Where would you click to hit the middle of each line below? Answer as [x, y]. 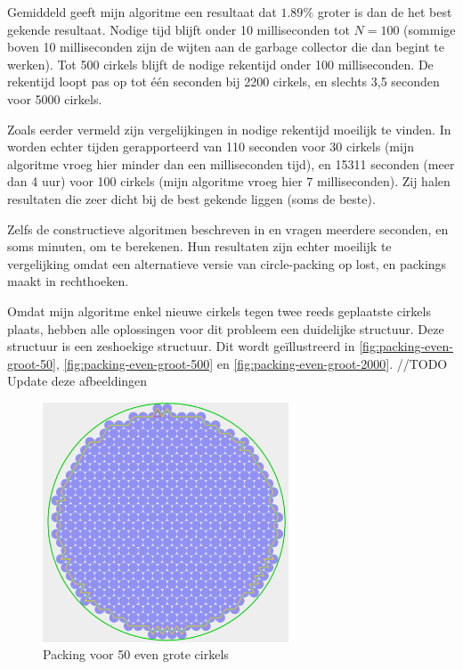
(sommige [430, 29]
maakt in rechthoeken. [68, 281]
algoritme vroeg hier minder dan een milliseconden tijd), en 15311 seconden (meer [231, 163]
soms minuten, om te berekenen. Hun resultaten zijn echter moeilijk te [199, 246]
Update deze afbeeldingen [77, 381]
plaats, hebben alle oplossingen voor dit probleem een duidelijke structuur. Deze [226, 328]
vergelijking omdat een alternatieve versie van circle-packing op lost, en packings [227, 263]
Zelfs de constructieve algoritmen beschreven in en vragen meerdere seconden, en [228, 228]
